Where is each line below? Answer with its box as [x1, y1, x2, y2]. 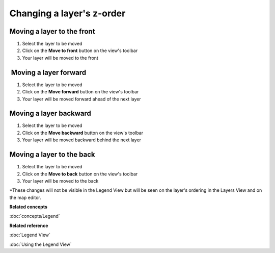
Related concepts [9, 204, 48, 210]
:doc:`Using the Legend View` [9, 241, 72, 247]
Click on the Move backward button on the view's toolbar [22, 130, 144, 136]
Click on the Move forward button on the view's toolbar [22, 89, 139, 95]
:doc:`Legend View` [9, 232, 51, 238]
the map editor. [9, 194, 41, 200]
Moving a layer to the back [9, 150, 95, 159]
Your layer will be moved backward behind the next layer [22, 137, 142, 143]
